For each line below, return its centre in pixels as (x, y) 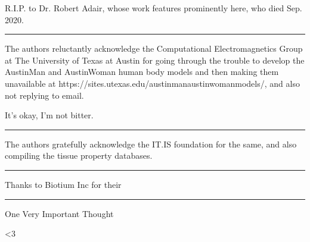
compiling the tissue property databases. (79, 155)
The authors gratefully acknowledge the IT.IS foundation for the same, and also (151, 144)
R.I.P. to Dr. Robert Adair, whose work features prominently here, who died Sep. (154, 8)
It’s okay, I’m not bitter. (49, 115)
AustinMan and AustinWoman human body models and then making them (142, 72)
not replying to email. (44, 95)
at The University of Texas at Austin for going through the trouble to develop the (155, 60)
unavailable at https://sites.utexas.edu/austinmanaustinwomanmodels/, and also (152, 83)
